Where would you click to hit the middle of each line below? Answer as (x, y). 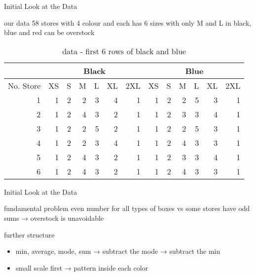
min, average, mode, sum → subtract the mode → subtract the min (118, 251)
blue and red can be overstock (49, 32)
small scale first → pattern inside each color (82, 267)
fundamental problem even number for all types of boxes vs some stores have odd (127, 208)
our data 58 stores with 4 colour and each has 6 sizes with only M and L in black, (128, 22)
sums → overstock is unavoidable (54, 218)
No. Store (24, 85)
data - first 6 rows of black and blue (124, 51)
